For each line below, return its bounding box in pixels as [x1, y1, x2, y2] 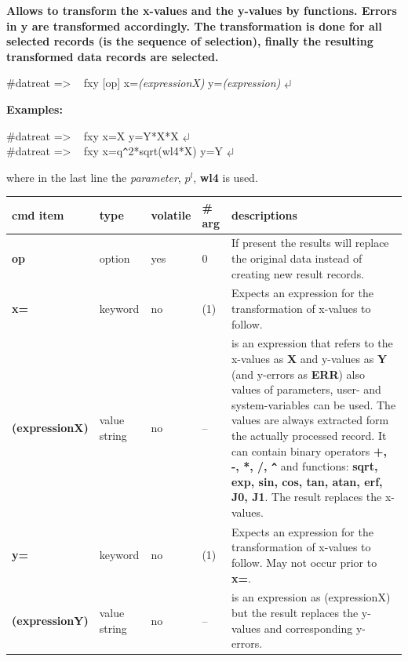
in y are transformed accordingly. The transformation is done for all [6, 17, 382, 34]
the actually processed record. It [231, 427, 387, 443]
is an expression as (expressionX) [231, 589, 391, 605]
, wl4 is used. [193, 169, 258, 185]
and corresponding [264, 619, 353, 636]
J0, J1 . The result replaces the [231, 488, 382, 505]
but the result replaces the [231, 605, 359, 621]
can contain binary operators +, [231, 442, 388, 459]
